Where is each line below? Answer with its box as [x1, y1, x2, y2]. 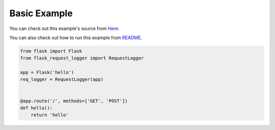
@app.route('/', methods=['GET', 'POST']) [20, 98, 128, 104]
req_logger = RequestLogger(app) [20, 77, 104, 82]
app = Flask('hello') [20, 70, 74, 76]
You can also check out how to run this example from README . [9, 35, 143, 41]
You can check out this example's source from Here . [9, 25, 120, 31]
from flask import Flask [20, 48, 82, 54]
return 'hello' [31, 112, 69, 118]
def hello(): [20, 105, 53, 111]
